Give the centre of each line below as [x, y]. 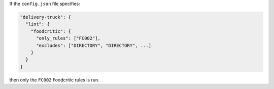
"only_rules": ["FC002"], [68, 38]
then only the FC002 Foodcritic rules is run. [54, 80]
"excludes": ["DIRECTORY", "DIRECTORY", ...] [94, 45]
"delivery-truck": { [45, 17]
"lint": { [38, 24]
